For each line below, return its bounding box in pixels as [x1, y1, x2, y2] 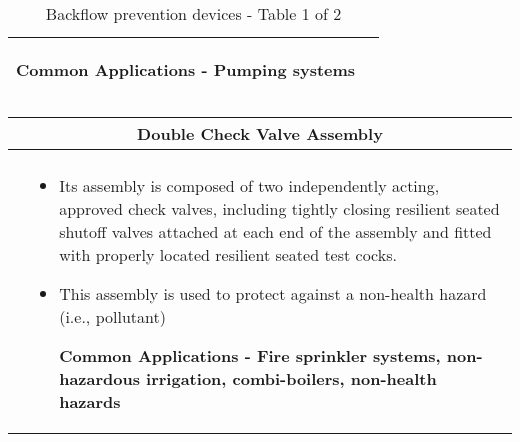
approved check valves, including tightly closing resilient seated [59, 197, 500, 220]
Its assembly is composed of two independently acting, [59, 174, 440, 197]
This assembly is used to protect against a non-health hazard [59, 282, 487, 305]
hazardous [59, 367, 140, 390]
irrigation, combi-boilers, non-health [146, 367, 437, 390]
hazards [59, 390, 121, 413]
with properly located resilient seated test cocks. [59, 243, 397, 266]
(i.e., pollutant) [59, 305, 166, 328]
